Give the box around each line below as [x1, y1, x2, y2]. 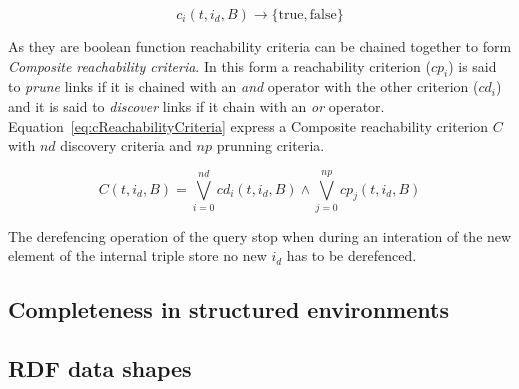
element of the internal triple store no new [8, 245, 267, 266]
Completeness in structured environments [8, 294, 449, 325]
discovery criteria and [60, 135, 192, 156]
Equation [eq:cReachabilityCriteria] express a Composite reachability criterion [8, 115, 489, 136]
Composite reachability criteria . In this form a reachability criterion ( [8, 55, 431, 76]
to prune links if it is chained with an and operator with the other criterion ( [8, 76, 479, 97]
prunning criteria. [216, 135, 325, 156]
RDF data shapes [8, 353, 192, 384]
